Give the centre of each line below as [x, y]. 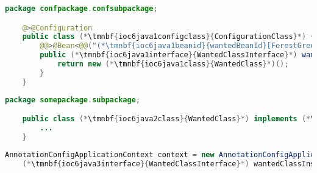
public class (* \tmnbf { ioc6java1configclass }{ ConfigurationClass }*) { [169, 37]
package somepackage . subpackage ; [73, 100]
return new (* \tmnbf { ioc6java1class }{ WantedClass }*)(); [173, 64]
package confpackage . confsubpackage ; [81, 9]
